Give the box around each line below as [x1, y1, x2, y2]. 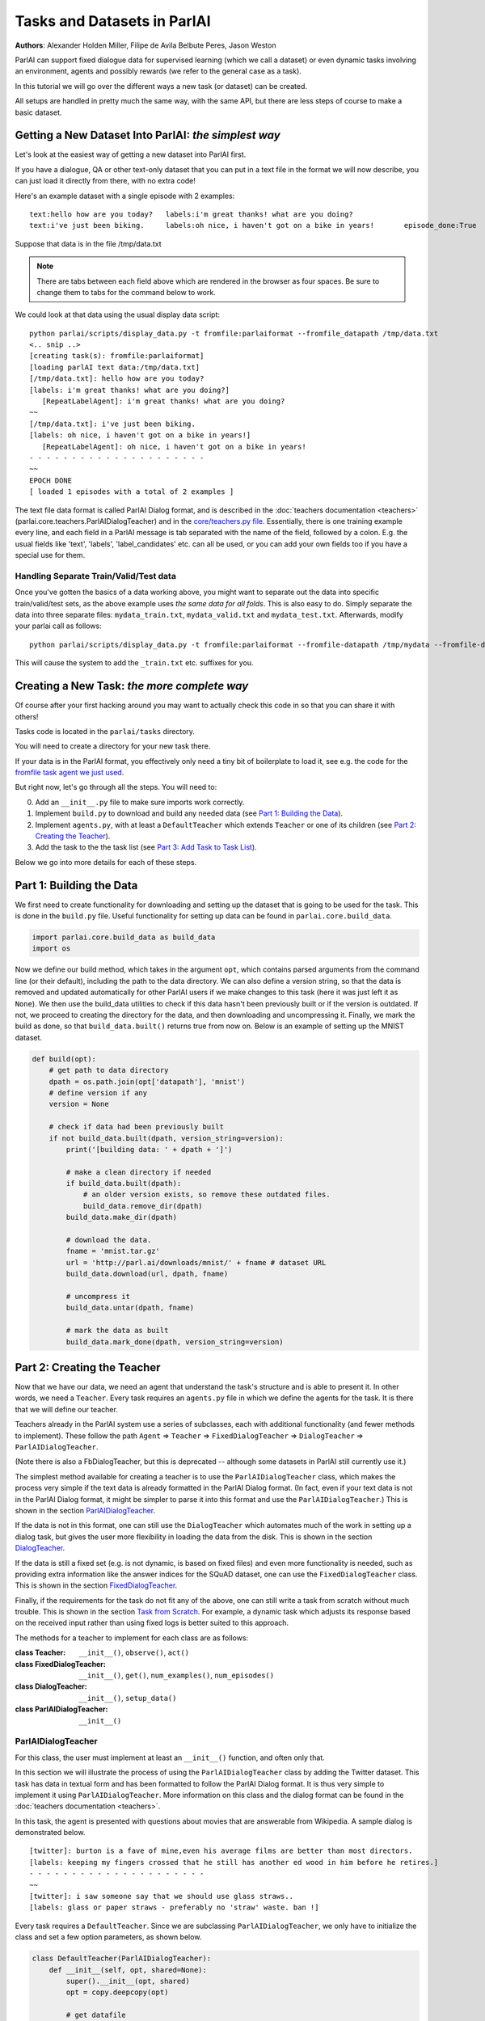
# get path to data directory [48, 1065, 169, 1075]
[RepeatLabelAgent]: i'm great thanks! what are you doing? [41, 397, 285, 406]
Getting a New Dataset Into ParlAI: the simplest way [15, 129, 280, 142]
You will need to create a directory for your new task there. [15, 741, 211, 751]
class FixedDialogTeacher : [15, 1659, 107, 1669]
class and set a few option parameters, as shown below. [15, 1932, 202, 1942]
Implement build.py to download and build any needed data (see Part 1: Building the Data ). [35, 808, 344, 818]
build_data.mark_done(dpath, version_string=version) [65, 1337, 284, 1346]
